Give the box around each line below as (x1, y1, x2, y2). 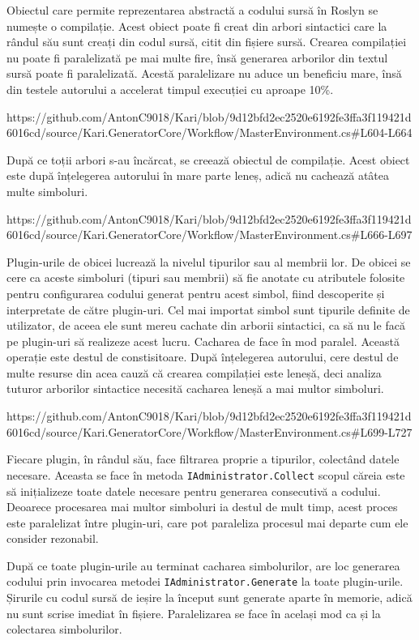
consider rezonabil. (6, 530, 99, 547)
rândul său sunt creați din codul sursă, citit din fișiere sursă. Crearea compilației (6, 33, 407, 50)
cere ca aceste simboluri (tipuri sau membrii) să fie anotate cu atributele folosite (6, 269, 405, 286)
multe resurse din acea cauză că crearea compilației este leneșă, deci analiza (6, 364, 382, 381)
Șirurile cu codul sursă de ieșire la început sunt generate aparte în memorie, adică (6, 589, 413, 606)
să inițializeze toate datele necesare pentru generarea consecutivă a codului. (6, 482, 381, 499)
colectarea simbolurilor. (6, 621, 122, 638)
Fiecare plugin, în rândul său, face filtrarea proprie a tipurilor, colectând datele (6, 450, 400, 467)
